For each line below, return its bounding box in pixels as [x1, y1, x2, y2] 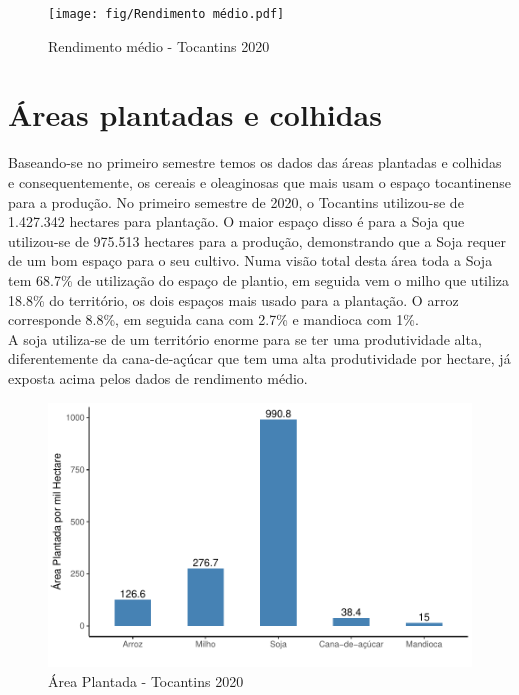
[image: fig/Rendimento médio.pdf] [48, 7, 285, 21]
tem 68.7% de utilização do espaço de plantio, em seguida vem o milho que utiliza [8, 269, 509, 290]
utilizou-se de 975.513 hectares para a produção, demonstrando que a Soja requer [8, 230, 506, 251]
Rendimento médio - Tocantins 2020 [48, 35, 270, 56]
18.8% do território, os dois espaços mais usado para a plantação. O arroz [8, 289, 459, 310]
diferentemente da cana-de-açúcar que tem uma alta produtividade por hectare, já [8, 348, 511, 369]
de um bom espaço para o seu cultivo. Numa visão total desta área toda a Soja [8, 250, 493, 271]
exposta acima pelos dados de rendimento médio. [8, 367, 308, 388]
